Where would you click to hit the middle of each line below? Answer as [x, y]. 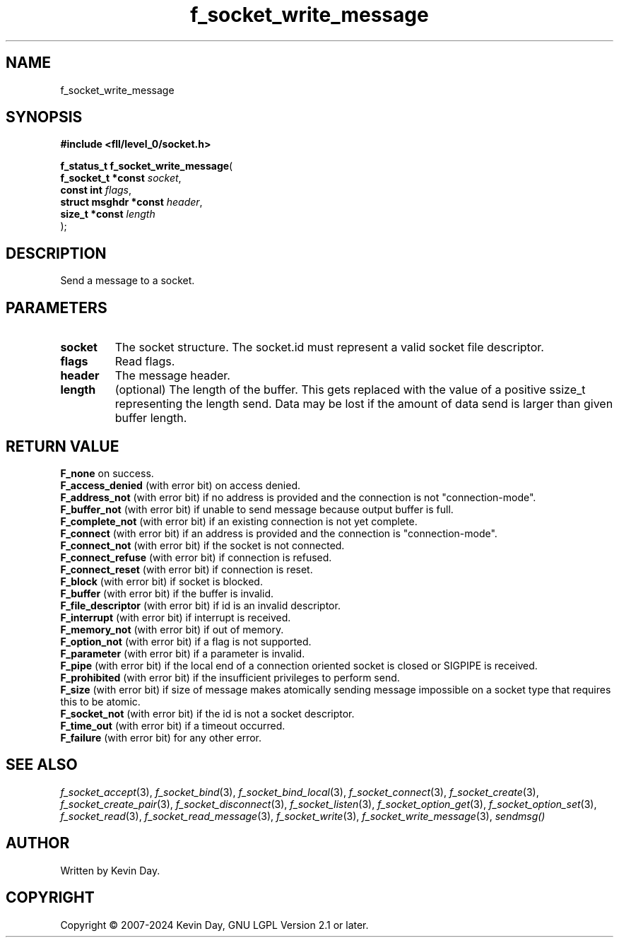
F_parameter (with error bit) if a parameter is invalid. [183, 653]
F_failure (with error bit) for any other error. [161, 737]
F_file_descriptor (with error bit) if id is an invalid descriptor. [200, 605]
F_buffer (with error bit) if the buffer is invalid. [167, 593]
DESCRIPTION [56, 253]
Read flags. [145, 362]
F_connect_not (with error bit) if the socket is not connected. [202, 545]
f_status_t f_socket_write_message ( [147, 166]
